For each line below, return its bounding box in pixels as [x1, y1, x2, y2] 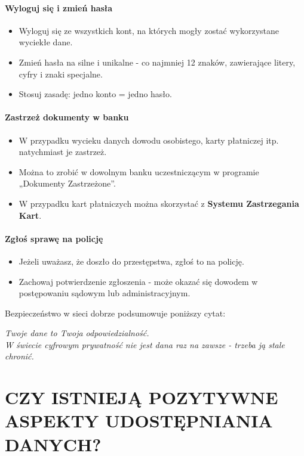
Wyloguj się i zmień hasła [5, 1, 113, 14]
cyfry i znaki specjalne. [19, 67, 103, 80]
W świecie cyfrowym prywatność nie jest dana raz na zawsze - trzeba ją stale [5, 338, 285, 350]
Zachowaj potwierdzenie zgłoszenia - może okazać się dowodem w [19, 275, 258, 287]
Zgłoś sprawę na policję [5, 232, 103, 244]
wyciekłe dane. [19, 36, 73, 48]
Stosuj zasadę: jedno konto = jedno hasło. [19, 88, 172, 100]
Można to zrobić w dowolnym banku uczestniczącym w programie [19, 165, 259, 178]
